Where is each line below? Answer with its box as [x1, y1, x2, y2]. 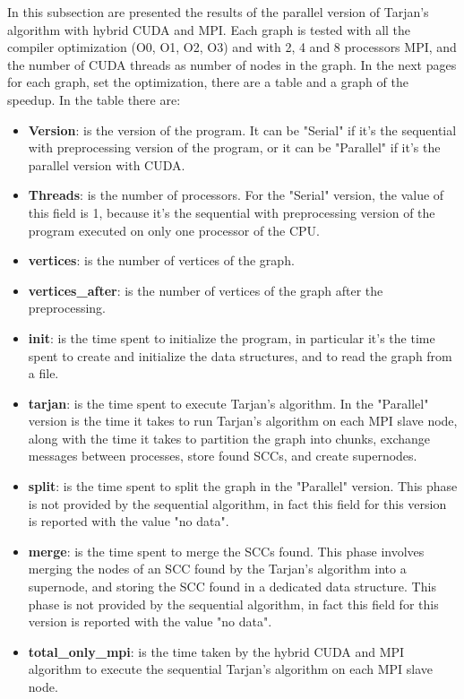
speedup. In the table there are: [7, 90, 181, 108]
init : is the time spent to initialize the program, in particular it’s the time [28, 328, 435, 347]
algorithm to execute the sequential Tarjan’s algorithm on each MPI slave [28, 660, 434, 678]
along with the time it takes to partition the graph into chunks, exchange [28, 428, 431, 447]
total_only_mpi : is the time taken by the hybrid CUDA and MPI [28, 642, 405, 660]
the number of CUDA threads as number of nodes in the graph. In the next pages [7, 55, 457, 73]
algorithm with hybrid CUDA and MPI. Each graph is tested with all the [7, 20, 411, 39]
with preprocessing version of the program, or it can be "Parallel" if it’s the [28, 138, 441, 157]
